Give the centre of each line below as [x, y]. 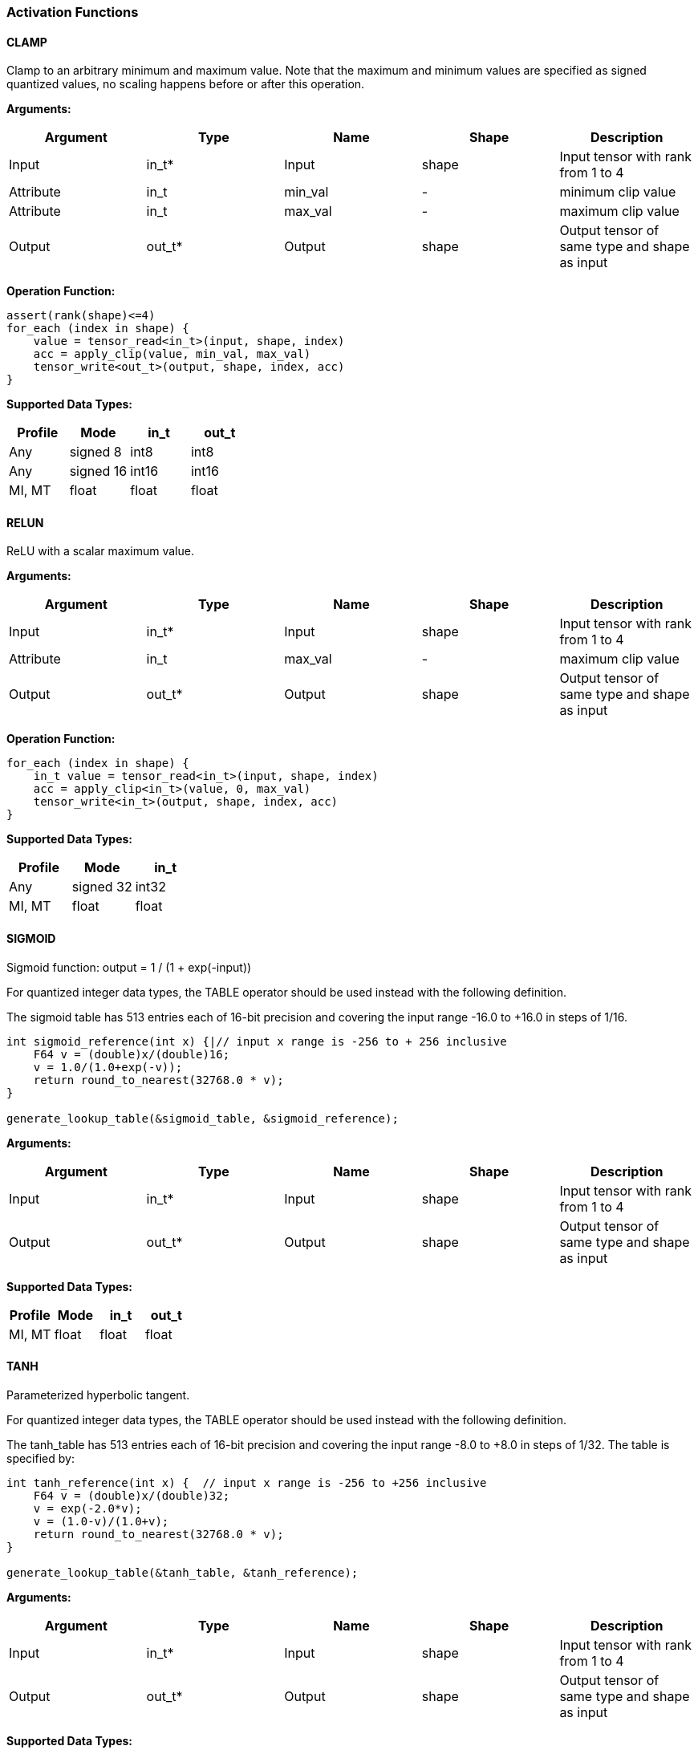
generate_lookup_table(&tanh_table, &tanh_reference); [183, 1572]
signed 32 [102, 887]
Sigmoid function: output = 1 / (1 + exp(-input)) [129, 967]
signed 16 [98, 471]
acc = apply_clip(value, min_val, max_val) [172, 354]
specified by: [41, 1458]
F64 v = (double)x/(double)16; [132, 1054]
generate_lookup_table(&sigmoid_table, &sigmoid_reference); [203, 1118]
